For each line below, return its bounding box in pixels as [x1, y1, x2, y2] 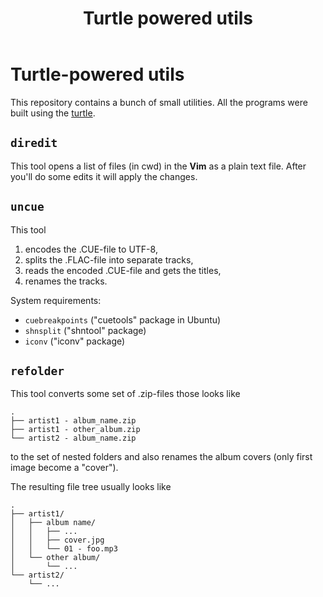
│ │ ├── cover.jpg [10, 535, 105, 546]
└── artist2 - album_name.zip [10, 433, 137, 444]
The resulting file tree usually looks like [10, 481, 172, 493]
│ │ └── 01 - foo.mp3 [10, 544, 118, 554]
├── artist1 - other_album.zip [10, 425, 141, 435]
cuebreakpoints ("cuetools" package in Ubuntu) [24, 313, 222, 326]
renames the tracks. [24, 275, 108, 287]
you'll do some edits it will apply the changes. [10, 170, 198, 182]
